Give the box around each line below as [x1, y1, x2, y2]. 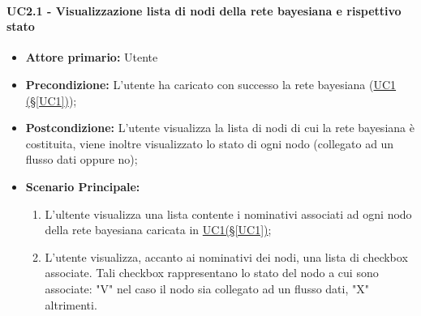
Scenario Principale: [25, 177, 140, 194]
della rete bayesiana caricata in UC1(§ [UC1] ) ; [45, 221, 272, 238]
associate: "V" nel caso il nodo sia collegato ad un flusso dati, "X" [45, 280, 369, 297]
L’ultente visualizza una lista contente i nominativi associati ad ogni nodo [45, 205, 412, 222]
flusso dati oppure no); [25, 151, 138, 168]
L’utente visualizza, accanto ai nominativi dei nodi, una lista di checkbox [45, 248, 408, 265]
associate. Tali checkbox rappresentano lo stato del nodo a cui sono [45, 264, 379, 281]
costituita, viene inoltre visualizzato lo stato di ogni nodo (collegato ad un [25, 135, 394, 152]
